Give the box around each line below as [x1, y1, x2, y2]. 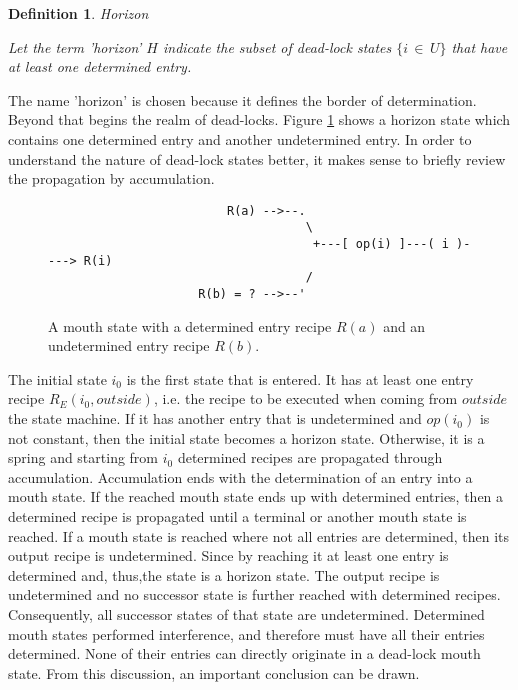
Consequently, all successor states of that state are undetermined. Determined [8, 604, 485, 624]
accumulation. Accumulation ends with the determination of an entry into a [8, 466, 473, 487]
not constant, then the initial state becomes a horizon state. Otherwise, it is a [8, 427, 485, 448]
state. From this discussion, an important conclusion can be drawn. [8, 662, 420, 683]
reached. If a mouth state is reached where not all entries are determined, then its [8, 525, 509, 546]
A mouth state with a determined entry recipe [48, 315, 332, 336]
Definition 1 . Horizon [8, 3, 149, 23]
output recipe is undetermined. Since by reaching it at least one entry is [8, 545, 449, 566]
